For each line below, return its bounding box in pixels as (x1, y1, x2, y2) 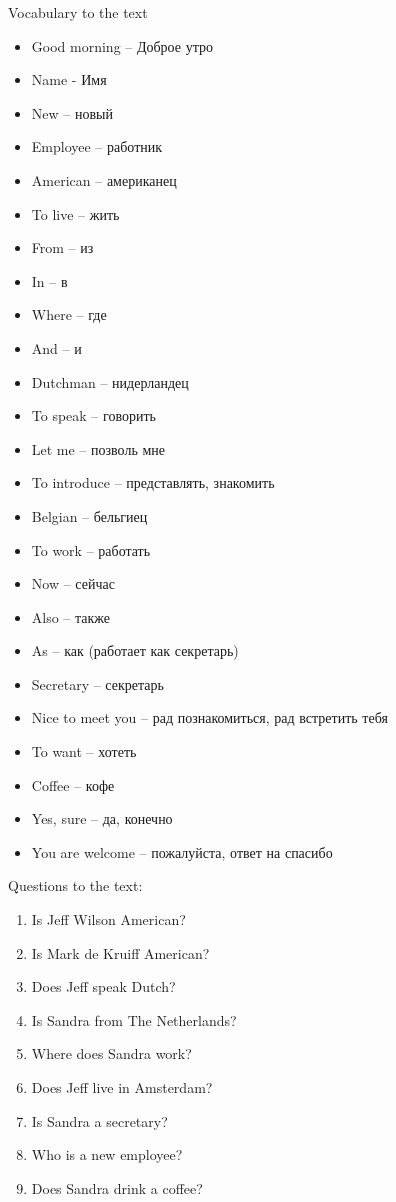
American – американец (31, 169, 177, 190)
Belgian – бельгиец (31, 505, 148, 526)
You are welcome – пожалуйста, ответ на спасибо (31, 841, 333, 862)
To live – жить (31, 203, 120, 224)
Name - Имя (31, 69, 107, 90)
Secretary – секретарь (31, 673, 164, 694)
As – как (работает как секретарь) (31, 640, 239, 661)
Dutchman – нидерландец (31, 371, 189, 392)
